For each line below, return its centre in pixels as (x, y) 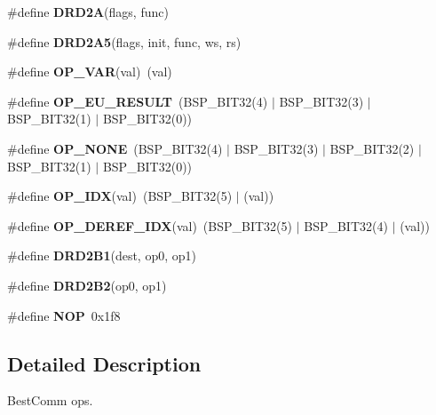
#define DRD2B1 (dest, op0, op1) (102, 255)
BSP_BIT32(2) (372, 148)
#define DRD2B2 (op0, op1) (87, 285)
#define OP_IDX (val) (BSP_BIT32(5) (120, 196)
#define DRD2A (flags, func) (88, 12)
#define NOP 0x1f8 (64, 315)
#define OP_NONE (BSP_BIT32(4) (115, 148)
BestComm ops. (50, 400)
